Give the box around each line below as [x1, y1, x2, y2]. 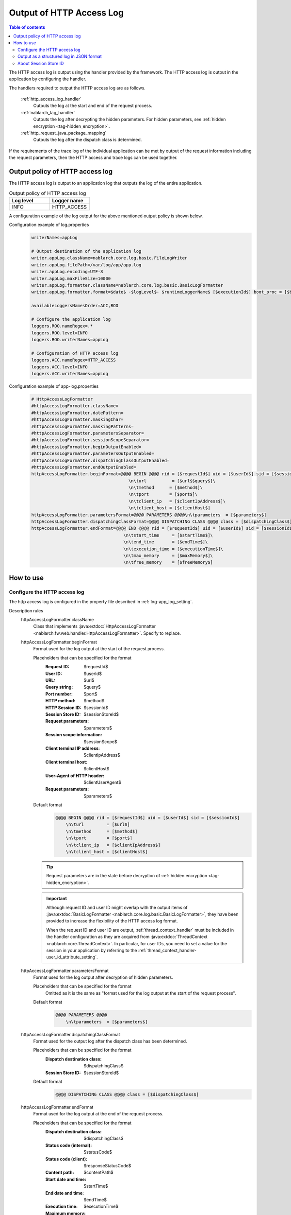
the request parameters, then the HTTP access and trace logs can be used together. [9, 155, 178, 160]
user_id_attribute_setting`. [46, 954, 98, 960]
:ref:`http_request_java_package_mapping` [21, 130, 107, 136]
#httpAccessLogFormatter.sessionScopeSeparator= [31, 437, 149, 443]
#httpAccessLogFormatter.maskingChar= [31, 417, 124, 422]
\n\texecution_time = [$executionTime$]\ [123, 546, 223, 552]
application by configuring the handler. [9, 76, 87, 82]
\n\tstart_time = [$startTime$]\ [123, 532, 213, 538]
